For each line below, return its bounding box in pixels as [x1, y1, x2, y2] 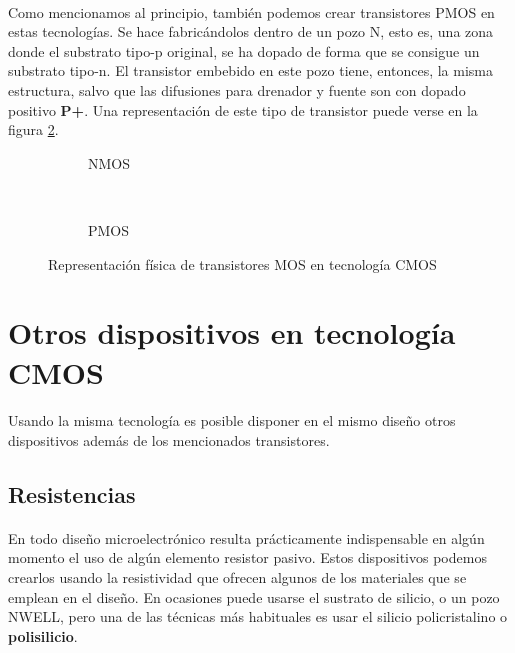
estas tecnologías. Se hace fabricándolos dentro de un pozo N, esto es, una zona [8, 21, 494, 42]
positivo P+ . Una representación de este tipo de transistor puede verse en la [8, 99, 478, 120]
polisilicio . [8, 625, 78, 646]
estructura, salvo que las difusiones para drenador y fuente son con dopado [8, 79, 466, 100]
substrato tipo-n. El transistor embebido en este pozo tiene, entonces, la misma [8, 60, 493, 81]
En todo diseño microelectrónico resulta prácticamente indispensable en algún [8, 527, 485, 548]
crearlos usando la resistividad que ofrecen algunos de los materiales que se [8, 567, 467, 588]
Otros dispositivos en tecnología [8, 312, 456, 353]
